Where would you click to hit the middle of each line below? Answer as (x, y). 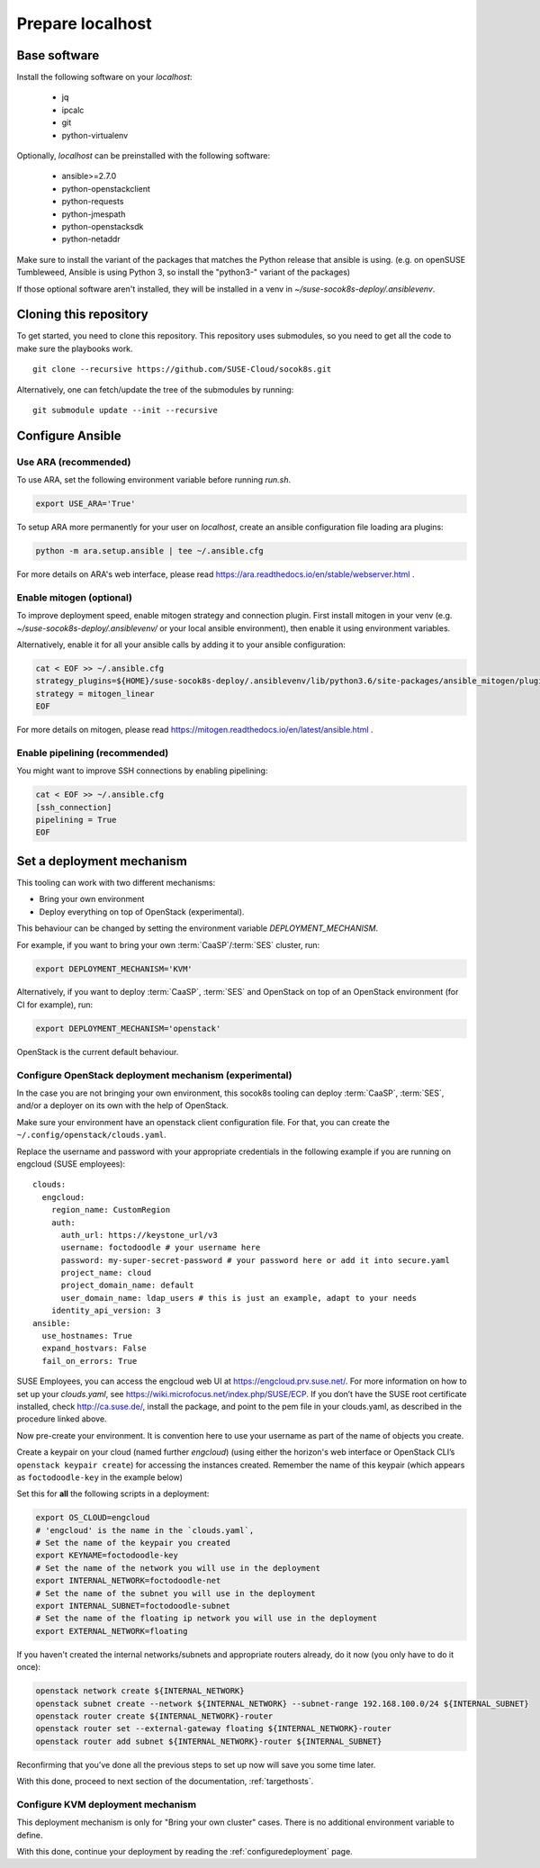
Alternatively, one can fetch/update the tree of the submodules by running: (155, 389)
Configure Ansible (69, 435)
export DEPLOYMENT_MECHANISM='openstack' (128, 1028)
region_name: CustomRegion (111, 1210)
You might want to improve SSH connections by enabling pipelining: (142, 771)
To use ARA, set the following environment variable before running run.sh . (154, 480)
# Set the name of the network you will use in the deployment (178, 1568)
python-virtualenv (95, 135)
